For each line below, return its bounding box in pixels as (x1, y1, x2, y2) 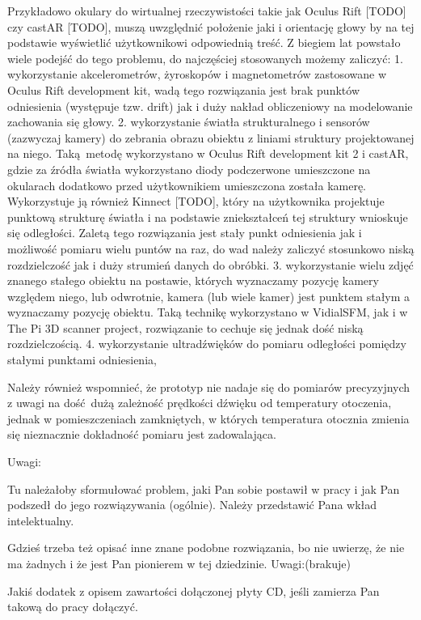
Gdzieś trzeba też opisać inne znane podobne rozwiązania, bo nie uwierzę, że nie (7, 539, 405, 556)
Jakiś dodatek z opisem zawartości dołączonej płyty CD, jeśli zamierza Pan (7, 582, 380, 599)
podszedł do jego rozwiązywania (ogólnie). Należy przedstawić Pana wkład (7, 496, 377, 513)
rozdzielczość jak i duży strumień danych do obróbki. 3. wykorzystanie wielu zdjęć (7, 256, 414, 273)
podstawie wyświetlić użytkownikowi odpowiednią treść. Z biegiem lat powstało (7, 34, 401, 51)
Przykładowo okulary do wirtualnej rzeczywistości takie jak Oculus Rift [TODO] (7, 2, 406, 19)
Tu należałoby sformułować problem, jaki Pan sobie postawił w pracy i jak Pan (7, 480, 400, 497)
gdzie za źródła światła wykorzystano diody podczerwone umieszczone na (7, 160, 371, 177)
